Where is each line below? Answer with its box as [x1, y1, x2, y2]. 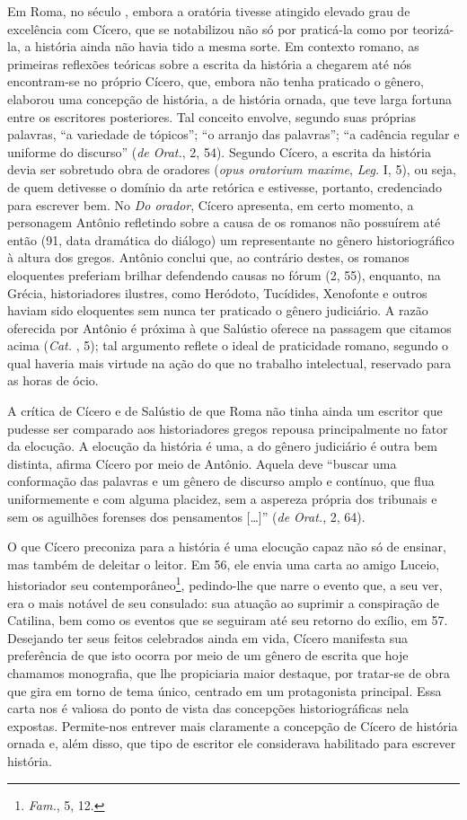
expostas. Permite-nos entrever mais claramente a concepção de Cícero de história [7, 716, 458, 735]
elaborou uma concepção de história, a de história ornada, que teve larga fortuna [7, 89, 453, 108]
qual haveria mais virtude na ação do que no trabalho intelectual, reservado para [7, 353, 452, 372]
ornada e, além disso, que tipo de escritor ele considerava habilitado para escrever [7, 734, 456, 753]
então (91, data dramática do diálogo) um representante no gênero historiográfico [7, 230, 454, 249]
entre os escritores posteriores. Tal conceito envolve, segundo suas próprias [7, 107, 417, 126]
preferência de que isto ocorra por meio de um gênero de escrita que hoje [7, 646, 409, 665]
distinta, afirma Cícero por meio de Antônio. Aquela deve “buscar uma [7, 454, 397, 472]
